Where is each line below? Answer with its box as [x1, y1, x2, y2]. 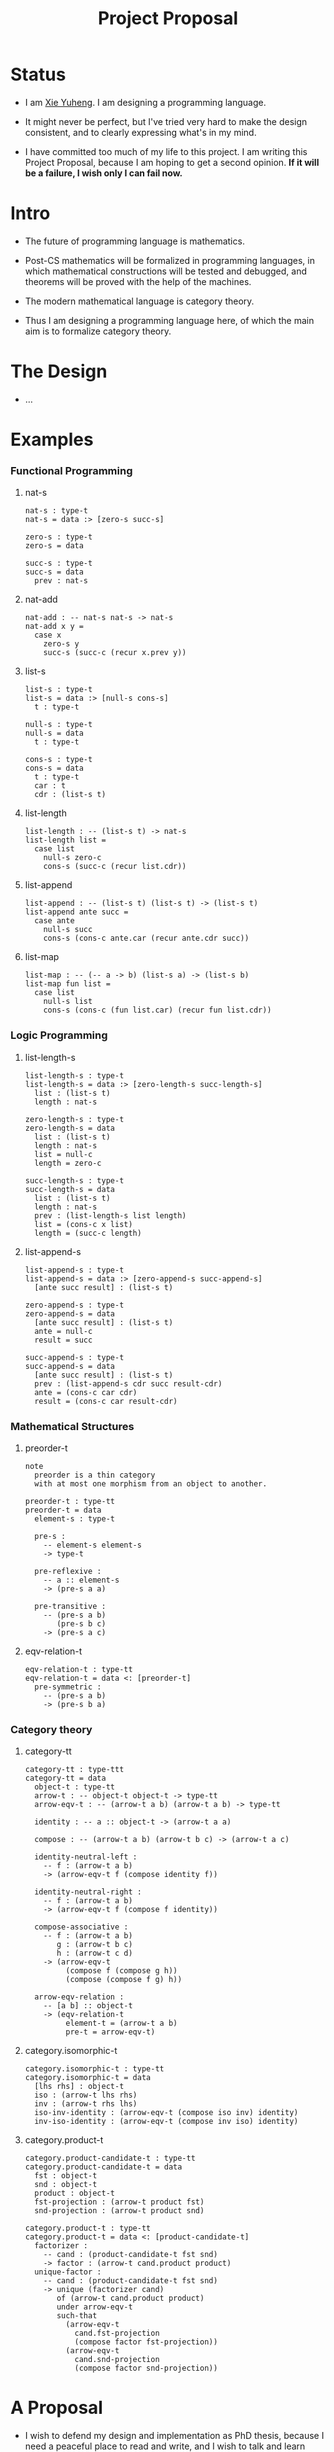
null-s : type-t [24, 720, 93, 730]
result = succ [34, 1335, 93, 1345]
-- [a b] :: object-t [43, 2001, 133, 2011]
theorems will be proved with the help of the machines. [24, 275, 252, 287]
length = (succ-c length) [34, 1228, 142, 1238]
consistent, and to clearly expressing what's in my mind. [24, 126, 257, 138]
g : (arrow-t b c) [56, 1940, 133, 1950]
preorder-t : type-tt [24, 1496, 115, 1506]
